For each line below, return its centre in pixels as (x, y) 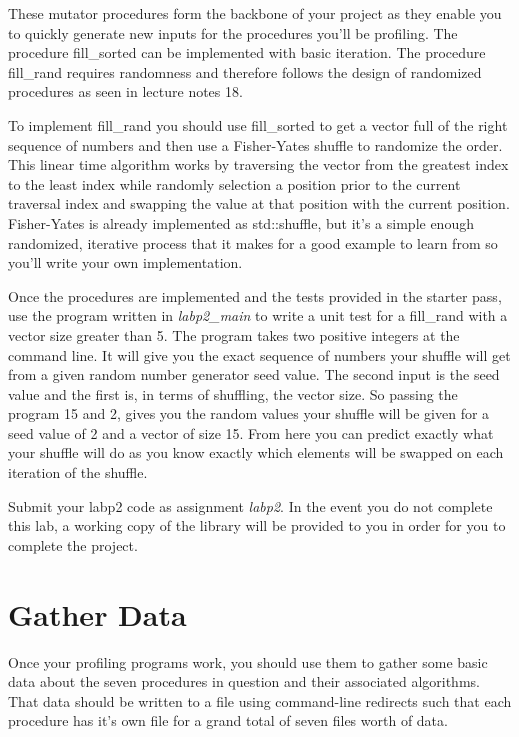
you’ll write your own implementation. (125, 262)
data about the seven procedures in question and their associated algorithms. (244, 681)
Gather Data (97, 613)
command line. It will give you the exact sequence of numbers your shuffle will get (259, 354)
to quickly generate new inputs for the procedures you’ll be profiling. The (233, 32)
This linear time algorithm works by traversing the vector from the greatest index (258, 164)
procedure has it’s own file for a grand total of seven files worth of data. (228, 720)
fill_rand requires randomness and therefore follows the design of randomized (245, 71)
